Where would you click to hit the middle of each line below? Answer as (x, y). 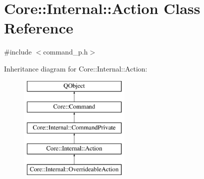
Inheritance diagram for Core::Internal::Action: (76, 68)
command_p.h (65, 52)
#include (18, 52)
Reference (39, 28)
